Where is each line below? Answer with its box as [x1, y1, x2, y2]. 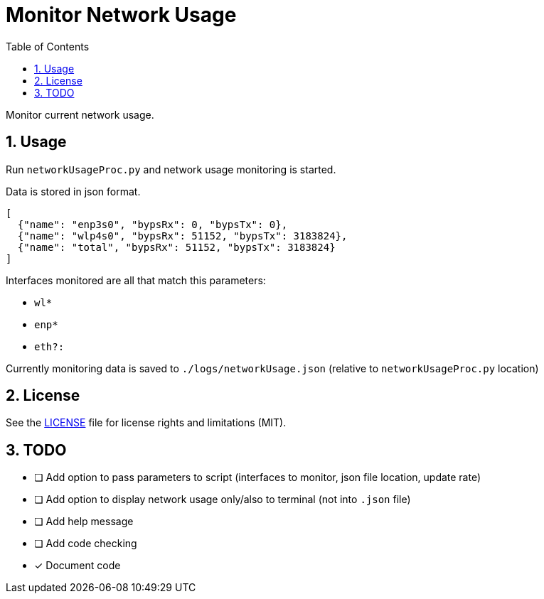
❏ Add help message [34, 515, 134, 528]
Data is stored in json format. [6, 185, 141, 198]
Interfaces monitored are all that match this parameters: [6, 274, 266, 286]
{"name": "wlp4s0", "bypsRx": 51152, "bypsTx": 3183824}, [17, 230, 348, 242]
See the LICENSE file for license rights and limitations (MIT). [6, 416, 287, 429]
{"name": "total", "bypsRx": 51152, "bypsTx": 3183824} [17, 241, 336, 253]
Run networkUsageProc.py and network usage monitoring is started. [6, 163, 336, 176]
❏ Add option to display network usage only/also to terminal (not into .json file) [34, 493, 411, 506]
